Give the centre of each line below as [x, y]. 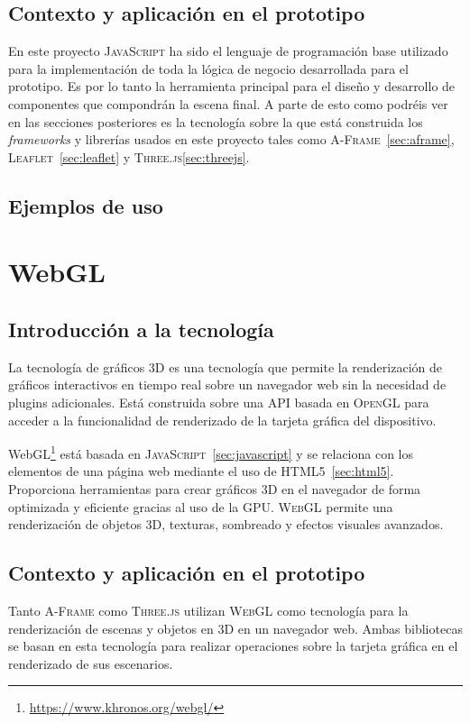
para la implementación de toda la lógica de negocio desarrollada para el [208, 68]
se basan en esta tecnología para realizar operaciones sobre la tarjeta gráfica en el [233, 646]
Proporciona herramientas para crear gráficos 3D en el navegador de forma [215, 488]
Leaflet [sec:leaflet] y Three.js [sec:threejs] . [129, 156]
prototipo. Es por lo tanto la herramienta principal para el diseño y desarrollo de [232, 86]
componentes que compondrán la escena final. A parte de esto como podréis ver [228, 103]
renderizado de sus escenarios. [91, 663]
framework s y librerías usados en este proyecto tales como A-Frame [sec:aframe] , [231, 139]
